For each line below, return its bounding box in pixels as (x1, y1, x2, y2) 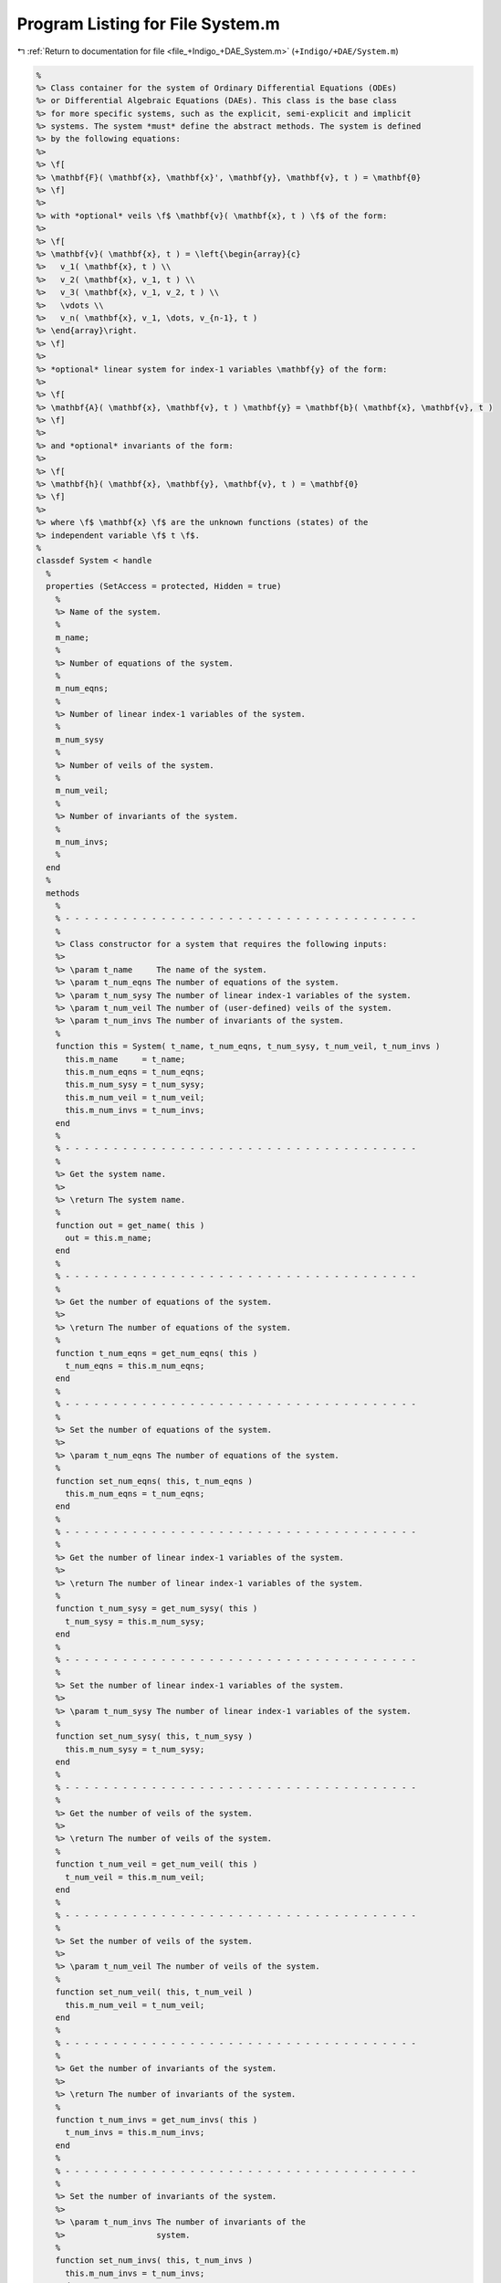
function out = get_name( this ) (55, 1220, 205, 1230)
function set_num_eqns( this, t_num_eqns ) (55, 1476, 253, 1486)
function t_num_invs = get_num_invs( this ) (55, 2115, 258, 2125)
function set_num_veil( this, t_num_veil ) (55, 1987, 253, 1997)
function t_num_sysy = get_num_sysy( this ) (55, 1604, 258, 1614)
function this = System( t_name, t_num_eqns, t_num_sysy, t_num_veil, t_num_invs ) (55, 1041, 441, 1052)
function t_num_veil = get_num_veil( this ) (55, 1859, 258, 1869)
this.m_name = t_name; (65, 1054, 186, 1064)
